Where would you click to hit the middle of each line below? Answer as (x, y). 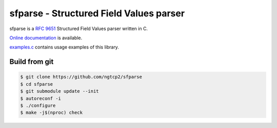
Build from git (32, 62)
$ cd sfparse (37, 84)
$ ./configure (38, 105)
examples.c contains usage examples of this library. (64, 47)
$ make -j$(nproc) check (52, 113)
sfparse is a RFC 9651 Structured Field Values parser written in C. (79, 29)
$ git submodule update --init (60, 91)
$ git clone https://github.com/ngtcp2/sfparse (81, 77)
